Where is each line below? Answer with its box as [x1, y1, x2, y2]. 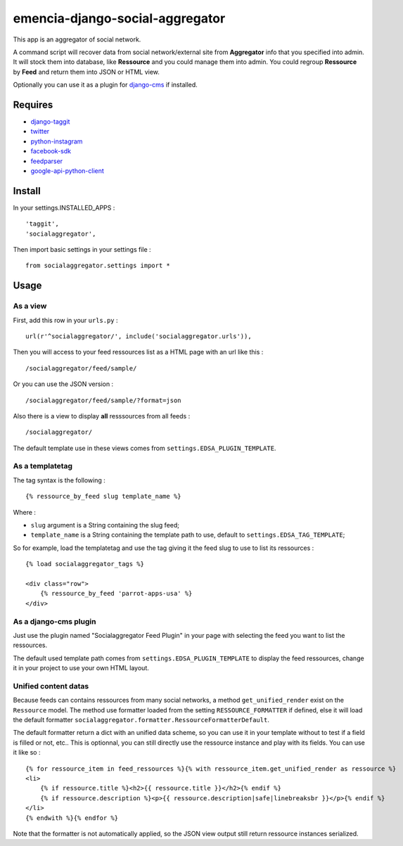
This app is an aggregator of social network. [13, 35, 141, 44]
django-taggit [30, 117, 70, 126]
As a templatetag [13, 461, 73, 471]
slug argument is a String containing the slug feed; [30, 521, 179, 530]
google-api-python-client [30, 166, 105, 175]
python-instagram [30, 137, 83, 146]
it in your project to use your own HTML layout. [13, 664, 149, 672]
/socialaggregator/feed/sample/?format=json [25, 396, 182, 404]
